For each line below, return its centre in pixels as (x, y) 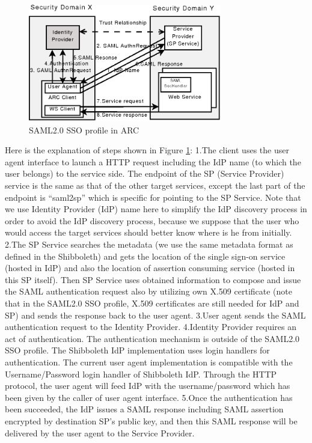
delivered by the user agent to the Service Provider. (100, 432)
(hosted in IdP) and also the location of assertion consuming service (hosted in (150, 268)
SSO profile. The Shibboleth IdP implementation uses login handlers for (137, 350)
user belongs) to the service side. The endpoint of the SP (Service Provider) (145, 173)
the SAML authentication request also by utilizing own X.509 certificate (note (148, 291)
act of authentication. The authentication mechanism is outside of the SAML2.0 (152, 338)
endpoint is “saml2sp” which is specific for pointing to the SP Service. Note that (153, 197)
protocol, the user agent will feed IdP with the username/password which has (148, 386)
